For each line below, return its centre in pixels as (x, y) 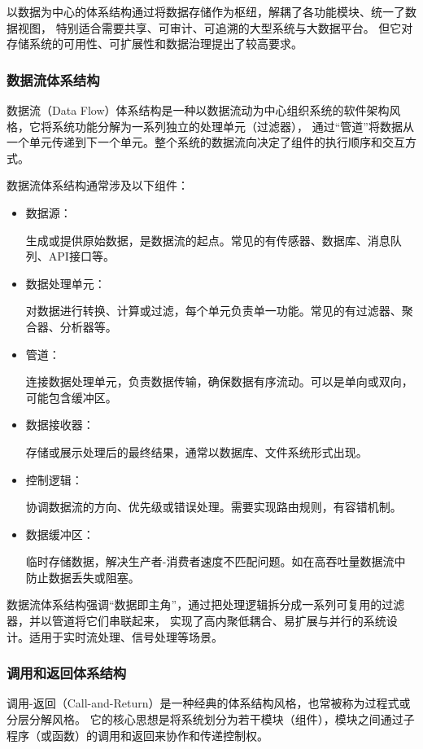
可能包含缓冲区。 (71, 397)
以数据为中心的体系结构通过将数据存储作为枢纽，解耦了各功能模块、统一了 (206, 11)
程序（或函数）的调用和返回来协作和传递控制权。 (137, 735)
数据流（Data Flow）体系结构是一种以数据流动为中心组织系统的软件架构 (198, 110)
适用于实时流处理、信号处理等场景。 (126, 636)
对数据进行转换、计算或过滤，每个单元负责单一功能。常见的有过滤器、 (214, 311)
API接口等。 (81, 256)
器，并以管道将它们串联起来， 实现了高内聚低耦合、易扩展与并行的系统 (196, 621)
